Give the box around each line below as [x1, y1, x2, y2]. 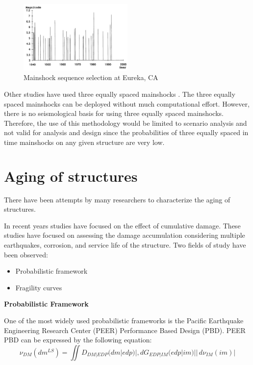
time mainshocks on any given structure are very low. [4, 137, 165, 147]
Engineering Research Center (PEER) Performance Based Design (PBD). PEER [4, 325, 246, 335]
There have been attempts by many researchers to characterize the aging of [4, 194, 230, 204]
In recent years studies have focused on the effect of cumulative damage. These [4, 220, 241, 230]
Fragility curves [15, 282, 62, 292]
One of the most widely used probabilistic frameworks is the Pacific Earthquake [4, 315, 244, 326]
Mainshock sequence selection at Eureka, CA [24, 72, 158, 83]
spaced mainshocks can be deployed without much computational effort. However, [4, 98, 250, 109]
